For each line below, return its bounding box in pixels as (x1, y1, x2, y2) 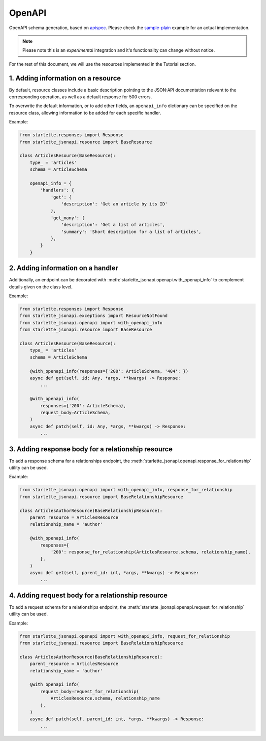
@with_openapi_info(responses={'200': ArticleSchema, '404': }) (30, 368, 189, 374)
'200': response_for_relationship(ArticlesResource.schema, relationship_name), (50, 549, 251, 555)
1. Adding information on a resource (9, 74, 121, 82)
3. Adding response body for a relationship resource (9, 445, 173, 453)
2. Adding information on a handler (9, 264, 118, 273)
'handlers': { (40, 188, 74, 193)
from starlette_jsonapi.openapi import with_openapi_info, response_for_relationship (19, 487, 233, 493)
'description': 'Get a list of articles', (61, 222, 165, 228)
